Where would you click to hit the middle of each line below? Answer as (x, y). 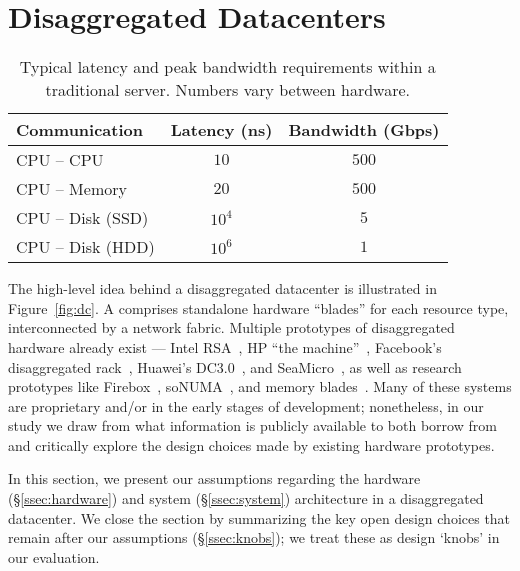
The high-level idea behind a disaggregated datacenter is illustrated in (222, 288)
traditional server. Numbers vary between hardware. (227, 90)
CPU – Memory (71, 189)
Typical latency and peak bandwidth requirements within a (227, 67)
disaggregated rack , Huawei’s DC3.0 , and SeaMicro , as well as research (235, 366)
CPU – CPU (60, 160)
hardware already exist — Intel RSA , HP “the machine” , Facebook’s (225, 346)
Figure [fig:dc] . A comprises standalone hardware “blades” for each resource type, (258, 307)
